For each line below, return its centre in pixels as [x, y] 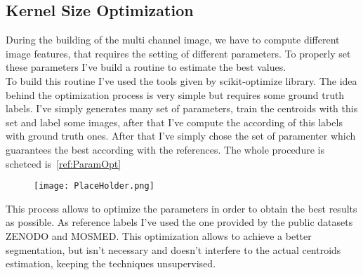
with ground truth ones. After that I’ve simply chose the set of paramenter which [181, 136]
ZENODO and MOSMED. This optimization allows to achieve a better [159, 235]
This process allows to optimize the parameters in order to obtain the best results [181, 208]
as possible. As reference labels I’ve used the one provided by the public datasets [179, 222]
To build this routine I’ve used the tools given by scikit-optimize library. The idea [181, 80]
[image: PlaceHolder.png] [94, 186]
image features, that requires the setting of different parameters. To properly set [178, 53]
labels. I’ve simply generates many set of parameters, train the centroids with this [182, 108]
